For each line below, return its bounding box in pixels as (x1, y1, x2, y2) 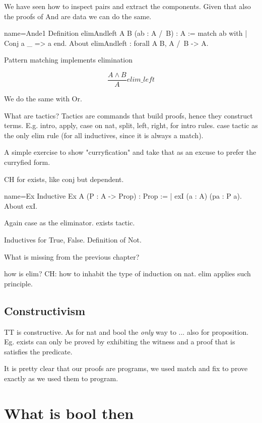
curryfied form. (4, 157, 50, 167)
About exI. (4, 200, 38, 211)
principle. (4, 278, 33, 288)
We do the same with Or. (4, 93, 82, 104)
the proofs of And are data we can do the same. (4, 11, 152, 21)
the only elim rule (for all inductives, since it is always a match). (4, 130, 204, 140)
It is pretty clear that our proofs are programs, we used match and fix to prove (4, 363, 248, 374)
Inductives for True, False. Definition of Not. (4, 234, 142, 245)
